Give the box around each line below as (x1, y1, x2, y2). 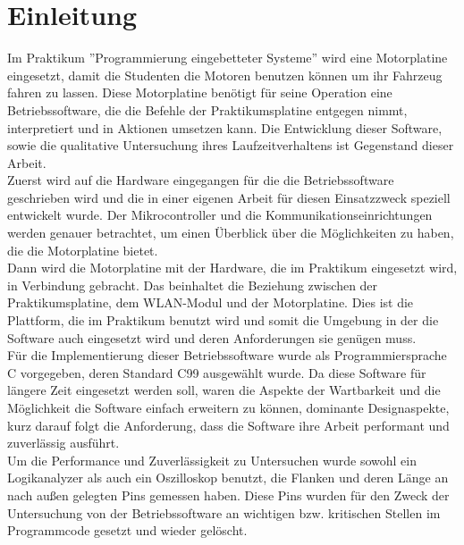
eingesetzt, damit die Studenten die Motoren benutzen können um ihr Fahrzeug (7, 65, 443, 84)
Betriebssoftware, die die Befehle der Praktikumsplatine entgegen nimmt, (7, 100, 408, 119)
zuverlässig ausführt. (7, 433, 120, 452)
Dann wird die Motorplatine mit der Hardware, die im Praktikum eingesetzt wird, (7, 258, 458, 277)
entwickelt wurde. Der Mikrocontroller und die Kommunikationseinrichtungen (7, 205, 433, 224)
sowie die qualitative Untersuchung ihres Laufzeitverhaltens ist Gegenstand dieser (7, 136, 454, 155)
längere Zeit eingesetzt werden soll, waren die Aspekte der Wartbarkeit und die (7, 381, 441, 399)
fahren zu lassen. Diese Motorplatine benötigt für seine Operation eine (7, 83, 392, 102)
